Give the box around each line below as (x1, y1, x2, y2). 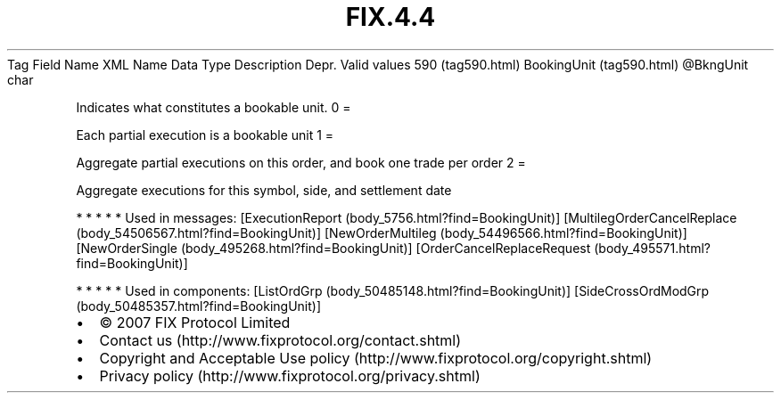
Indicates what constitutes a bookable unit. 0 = (76, 99, 351, 115)
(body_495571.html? (594, 240, 711, 256)
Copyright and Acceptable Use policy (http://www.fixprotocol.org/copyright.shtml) (99, 348, 653, 367)
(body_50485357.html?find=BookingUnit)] (76, 298, 322, 314)
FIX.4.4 (345, 2, 436, 32)
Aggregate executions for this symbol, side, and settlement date (76, 182, 452, 198)
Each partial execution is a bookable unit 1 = (76, 127, 334, 143)
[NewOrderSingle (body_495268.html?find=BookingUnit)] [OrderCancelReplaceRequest (76, 240, 591, 256)
